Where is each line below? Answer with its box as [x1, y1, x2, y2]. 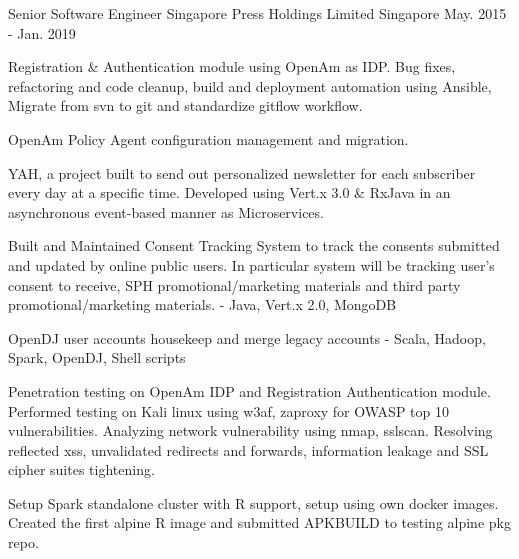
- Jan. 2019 [8, 22, 76, 43]
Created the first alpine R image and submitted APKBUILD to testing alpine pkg [8, 512, 511, 533]
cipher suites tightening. [8, 459, 155, 480]
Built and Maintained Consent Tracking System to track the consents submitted [8, 235, 500, 256]
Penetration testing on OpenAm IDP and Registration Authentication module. [8, 380, 491, 401]
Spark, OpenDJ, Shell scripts [8, 347, 186, 368]
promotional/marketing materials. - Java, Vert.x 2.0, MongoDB [8, 294, 397, 315]
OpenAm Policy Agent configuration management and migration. [8, 128, 409, 149]
